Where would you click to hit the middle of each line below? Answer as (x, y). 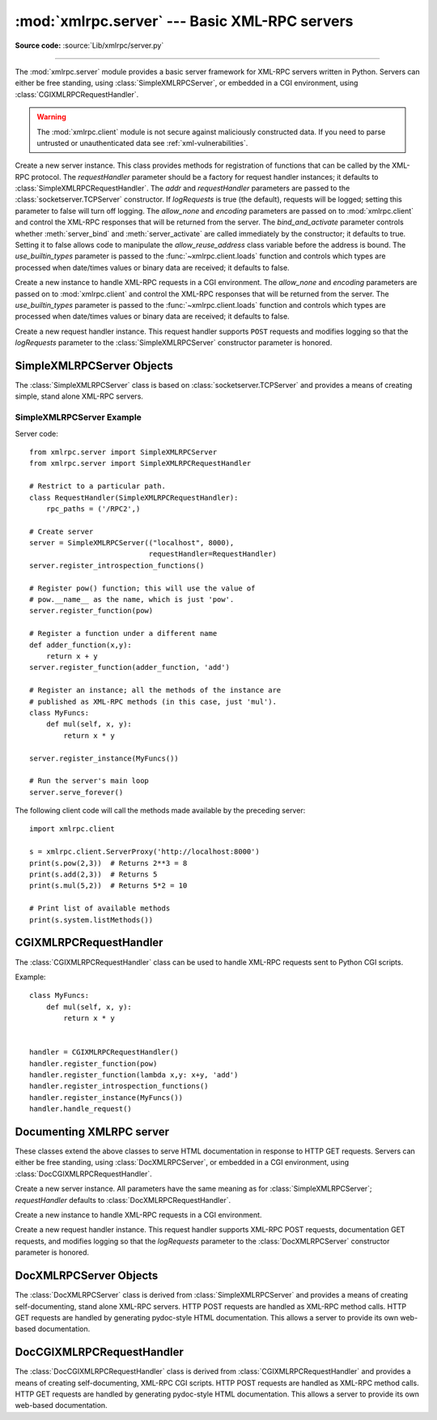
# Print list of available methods (100, 908)
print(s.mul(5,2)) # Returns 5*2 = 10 (108, 886)
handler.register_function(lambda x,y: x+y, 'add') (134, 1075)
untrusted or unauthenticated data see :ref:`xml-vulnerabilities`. (142, 143)
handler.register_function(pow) (93, 1064)
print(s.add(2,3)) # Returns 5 (93, 874)
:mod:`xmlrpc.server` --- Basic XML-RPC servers (184, 21)
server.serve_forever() (76, 792)
